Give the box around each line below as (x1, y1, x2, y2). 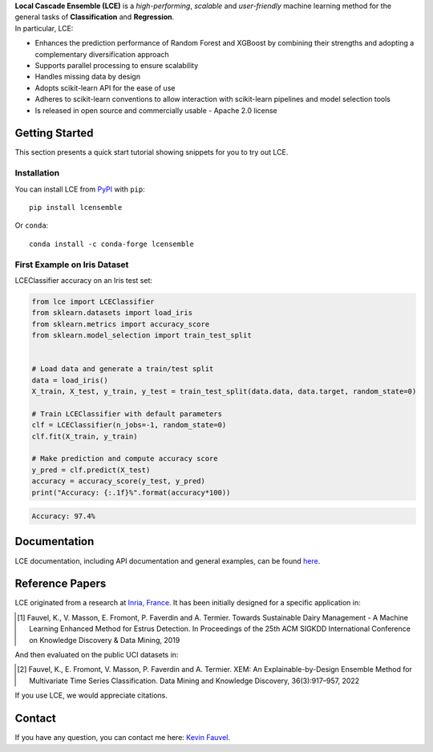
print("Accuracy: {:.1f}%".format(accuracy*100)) (31, 487, 231, 497)
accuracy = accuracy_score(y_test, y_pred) (31, 477, 206, 486)
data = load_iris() (31, 375, 108, 385)
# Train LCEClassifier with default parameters (31, 409, 222, 418)
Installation (14, 168, 60, 179)
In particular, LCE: (14, 23, 74, 33)
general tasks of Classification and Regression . (14, 12, 175, 22)
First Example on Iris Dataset (14, 259, 129, 270)
